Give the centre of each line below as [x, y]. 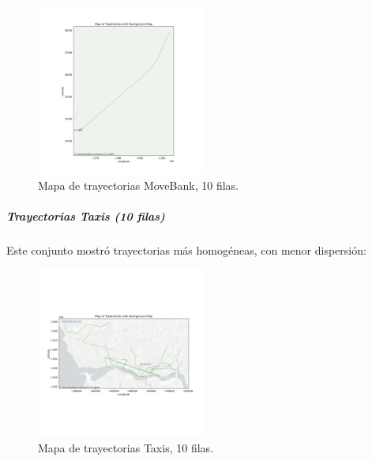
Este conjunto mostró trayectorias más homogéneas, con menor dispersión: [186, 249]
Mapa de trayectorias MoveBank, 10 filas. [138, 185]
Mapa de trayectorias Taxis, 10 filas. [126, 447]
